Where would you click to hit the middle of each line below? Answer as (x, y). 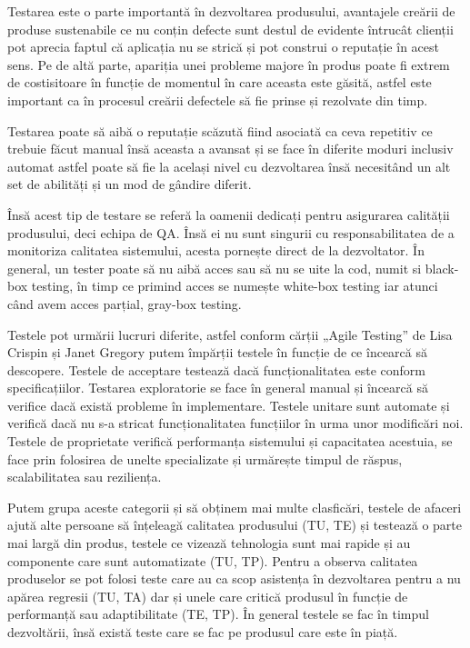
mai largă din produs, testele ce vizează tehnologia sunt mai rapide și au (209, 543)
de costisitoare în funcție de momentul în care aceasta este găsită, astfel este (220, 82)
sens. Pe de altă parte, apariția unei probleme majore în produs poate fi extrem (229, 64)
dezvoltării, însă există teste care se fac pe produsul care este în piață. (203, 632)
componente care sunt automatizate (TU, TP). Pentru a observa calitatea (213, 560)
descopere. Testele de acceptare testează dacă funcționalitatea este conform (217, 369)
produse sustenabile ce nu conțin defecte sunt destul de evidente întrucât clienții (230, 29)
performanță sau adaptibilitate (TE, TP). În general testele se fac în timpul (218, 614)
